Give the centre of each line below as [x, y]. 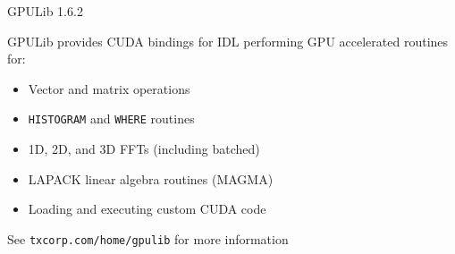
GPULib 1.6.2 [45, 11]
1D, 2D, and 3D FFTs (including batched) [144, 149]
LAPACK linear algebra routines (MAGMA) [151, 178]
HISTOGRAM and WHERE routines [111, 119]
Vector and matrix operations [109, 88]
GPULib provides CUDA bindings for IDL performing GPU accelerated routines [228, 41]
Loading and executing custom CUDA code [147, 209]
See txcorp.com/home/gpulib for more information [148, 238]
